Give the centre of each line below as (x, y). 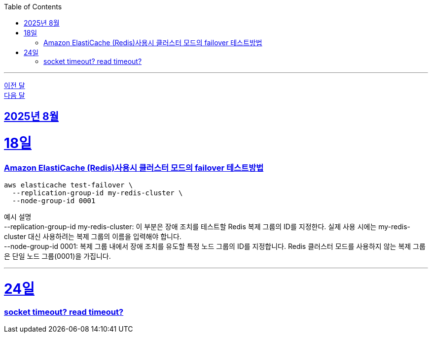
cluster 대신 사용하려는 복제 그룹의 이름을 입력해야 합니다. (93, 237)
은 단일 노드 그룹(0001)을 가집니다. (57, 256)
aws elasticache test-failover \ (69, 185)
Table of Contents (33, 7)
